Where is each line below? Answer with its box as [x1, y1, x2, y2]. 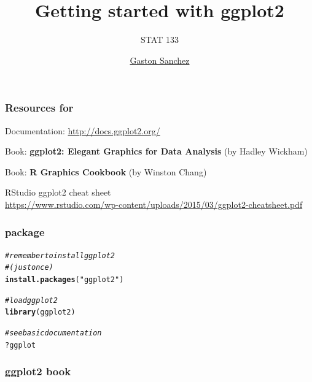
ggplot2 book [5, 364, 71, 379]
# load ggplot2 [5, 296, 58, 305]
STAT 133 [141, 33, 179, 46]
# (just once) [5, 263, 53, 272]
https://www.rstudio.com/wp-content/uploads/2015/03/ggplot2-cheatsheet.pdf [5, 197, 303, 210]
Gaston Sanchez [130, 53, 190, 66]
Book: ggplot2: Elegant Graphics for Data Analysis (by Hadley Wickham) [5, 145, 308, 158]
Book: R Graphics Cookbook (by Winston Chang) [5, 165, 207, 178]
